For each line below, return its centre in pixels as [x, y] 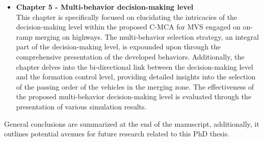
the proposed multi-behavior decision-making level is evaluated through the [134, 96]
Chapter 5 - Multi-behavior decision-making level [105, 7]
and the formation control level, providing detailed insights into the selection [136, 77]
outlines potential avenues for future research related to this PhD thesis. [117, 134]
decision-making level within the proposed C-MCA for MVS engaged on [128, 27]
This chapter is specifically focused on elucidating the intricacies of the [127, 17]
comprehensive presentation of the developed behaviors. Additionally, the [130, 56]
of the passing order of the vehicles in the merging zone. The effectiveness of [135, 86]
